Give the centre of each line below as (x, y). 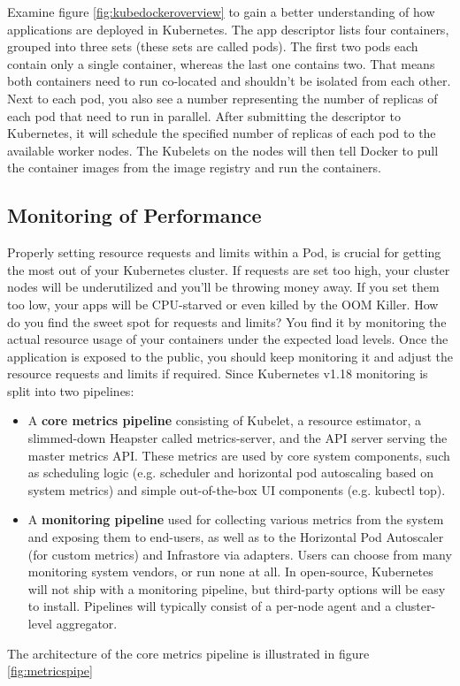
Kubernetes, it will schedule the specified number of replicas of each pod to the (222, 133)
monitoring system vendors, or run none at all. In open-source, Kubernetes (230, 572)
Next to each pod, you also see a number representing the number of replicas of (222, 98)
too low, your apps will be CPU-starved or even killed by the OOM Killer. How (223, 304)
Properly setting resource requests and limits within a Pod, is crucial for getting (224, 252)
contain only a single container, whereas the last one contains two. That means (221, 63)
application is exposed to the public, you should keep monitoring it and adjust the (230, 356)
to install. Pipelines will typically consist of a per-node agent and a (210, 606)
